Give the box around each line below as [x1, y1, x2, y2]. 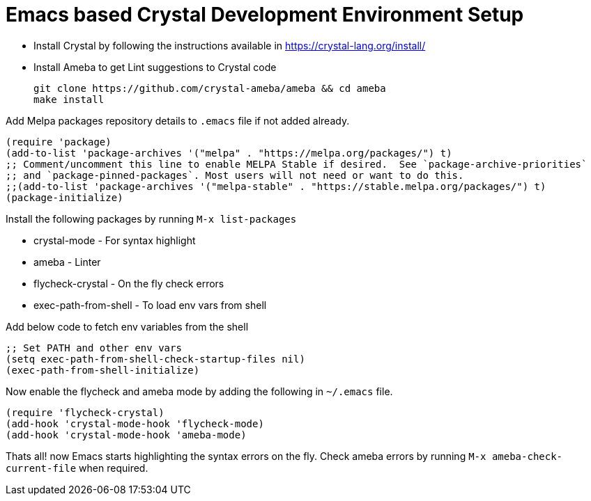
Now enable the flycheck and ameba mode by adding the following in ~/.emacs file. [6, 385, 393, 397]
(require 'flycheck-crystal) [6, 406, 164, 418]
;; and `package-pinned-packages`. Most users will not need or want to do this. [6, 169, 464, 181]
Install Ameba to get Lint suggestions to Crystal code [33, 61, 277, 73]
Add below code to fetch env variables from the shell [6, 320, 249, 333]
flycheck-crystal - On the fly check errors [33, 277, 224, 289]
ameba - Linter [33, 255, 101, 268]
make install [33, 93, 105, 105]
